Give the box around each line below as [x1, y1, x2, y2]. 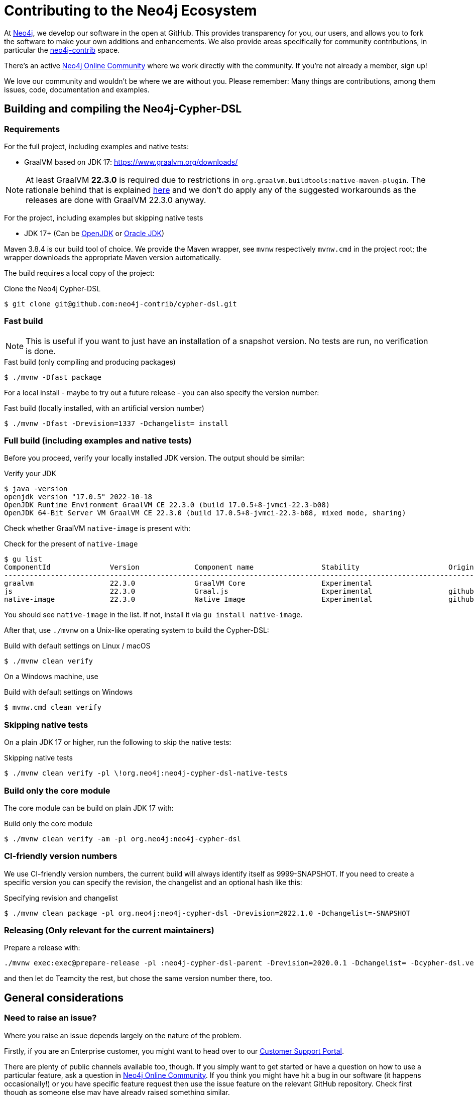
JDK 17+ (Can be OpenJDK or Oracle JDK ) [24, 229, 165, 238]
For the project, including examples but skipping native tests [4, 213, 203, 222]
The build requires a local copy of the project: [4, 268, 155, 277]
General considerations [4, 991, 124, 1004]
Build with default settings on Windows [4, 688, 133, 697]
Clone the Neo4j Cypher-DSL [4, 284, 101, 293]
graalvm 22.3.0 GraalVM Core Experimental [4, 579, 373, 588]
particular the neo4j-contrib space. [4, 45, 120, 54]
